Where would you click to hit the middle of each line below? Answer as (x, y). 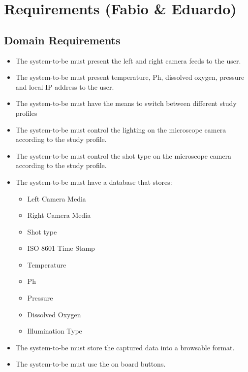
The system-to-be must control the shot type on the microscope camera (124, 155)
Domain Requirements (62, 40)
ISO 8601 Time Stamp (61, 248)
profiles (26, 113)
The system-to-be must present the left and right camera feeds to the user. (128, 60)
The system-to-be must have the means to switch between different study (126, 103)
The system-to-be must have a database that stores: (94, 182)
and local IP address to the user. (65, 86)
